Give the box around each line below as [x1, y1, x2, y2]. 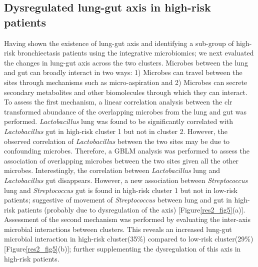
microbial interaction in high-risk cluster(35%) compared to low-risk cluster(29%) [4, 233, 253, 244]
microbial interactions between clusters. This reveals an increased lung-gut [4, 223, 232, 234]
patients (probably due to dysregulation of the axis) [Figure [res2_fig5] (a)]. [17, 204, 245, 214]
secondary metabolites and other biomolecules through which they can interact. [4, 86, 247, 97]
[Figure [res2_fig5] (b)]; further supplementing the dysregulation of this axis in [4, 243, 241, 254]
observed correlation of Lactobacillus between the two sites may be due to [4, 135, 230, 146]
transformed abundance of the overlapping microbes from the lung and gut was [4, 106, 247, 116]
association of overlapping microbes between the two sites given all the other [4, 155, 239, 165]
